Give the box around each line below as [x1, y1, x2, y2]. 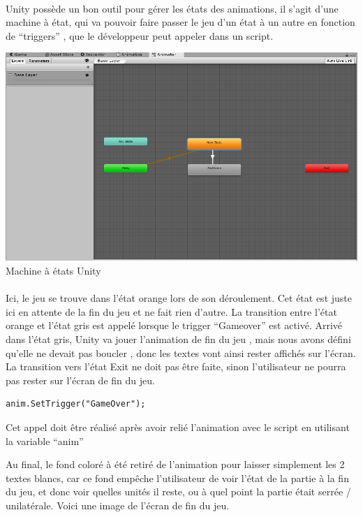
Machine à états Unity [6, 263, 101, 277]
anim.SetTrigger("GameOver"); [6, 399, 146, 409]
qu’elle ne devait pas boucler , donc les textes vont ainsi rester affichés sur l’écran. [6, 345, 356, 360]
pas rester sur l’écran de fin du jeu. [6, 372, 155, 387]
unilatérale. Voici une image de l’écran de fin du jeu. [6, 497, 230, 512]
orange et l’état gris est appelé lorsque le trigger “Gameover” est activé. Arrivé [6, 318, 343, 333]
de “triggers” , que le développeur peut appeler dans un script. [6, 28, 274, 43]
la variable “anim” [6, 433, 84, 448]
